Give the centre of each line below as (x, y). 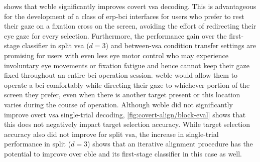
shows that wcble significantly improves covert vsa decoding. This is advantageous (130, 6)
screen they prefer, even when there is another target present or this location (122, 95)
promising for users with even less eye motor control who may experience (116, 55)
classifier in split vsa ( (55, 45)
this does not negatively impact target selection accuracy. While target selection (127, 124)
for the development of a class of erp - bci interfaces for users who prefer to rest (124, 16)
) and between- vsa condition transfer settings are (181, 45)
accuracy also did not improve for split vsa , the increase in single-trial (111, 134)
